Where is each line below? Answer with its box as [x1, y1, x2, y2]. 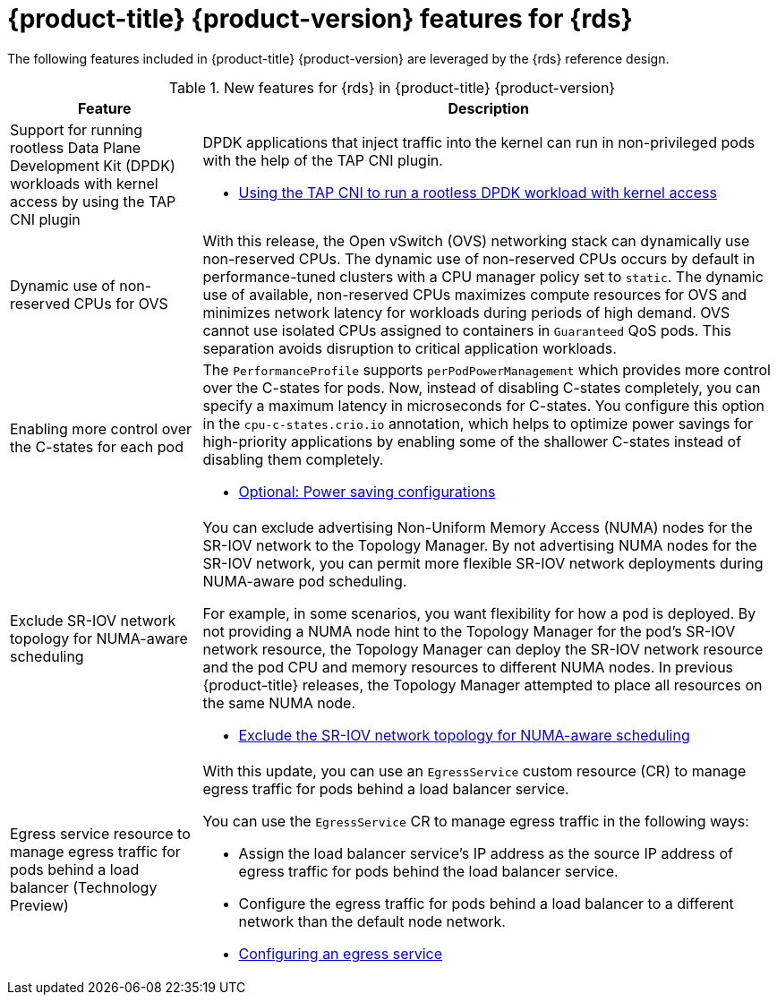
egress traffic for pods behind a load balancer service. [202, 779, 569, 798]
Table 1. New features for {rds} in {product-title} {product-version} [168, 78, 616, 97]
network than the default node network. [238, 912, 506, 930]
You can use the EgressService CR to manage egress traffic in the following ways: [202, 811, 749, 830]
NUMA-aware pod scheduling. [202, 571, 407, 590]
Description [448, 98, 529, 117]
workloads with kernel [10, 174, 158, 193]
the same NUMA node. [202, 693, 356, 712]
